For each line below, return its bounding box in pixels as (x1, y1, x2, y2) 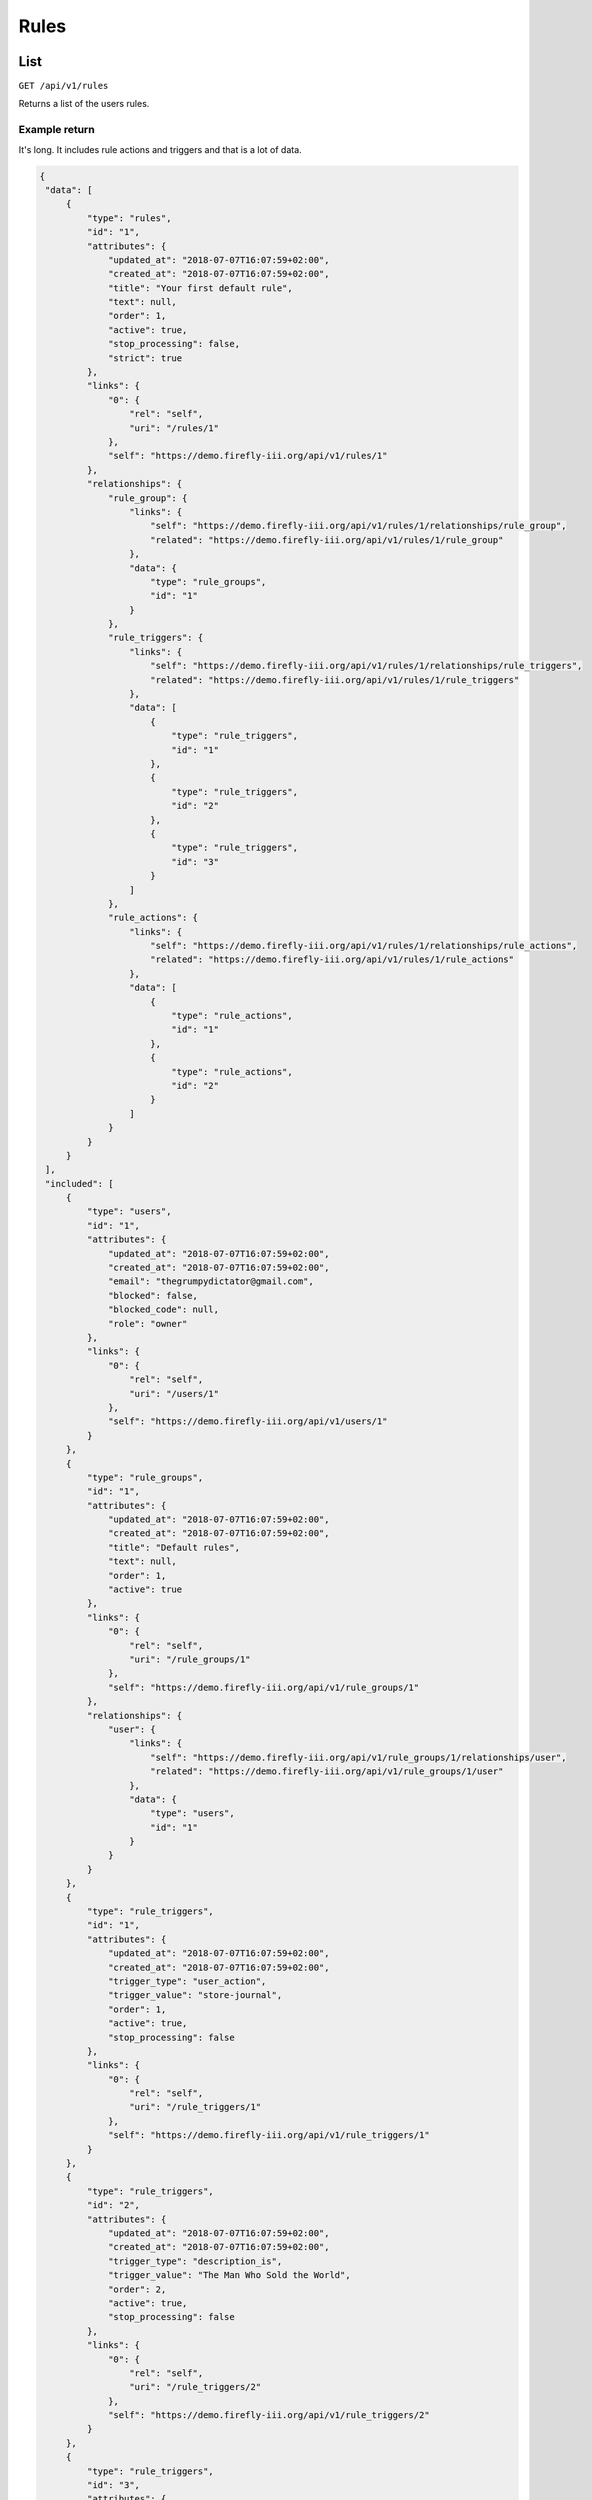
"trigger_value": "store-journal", (108, 1990, 283, 2001)
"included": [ (45, 1178, 114, 1189)
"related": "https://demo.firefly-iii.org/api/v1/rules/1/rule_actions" (150, 954, 515, 965)
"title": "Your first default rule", (108, 282, 294, 294)
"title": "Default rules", (108, 1541, 240, 1553)
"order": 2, (108, 2283, 167, 2295)
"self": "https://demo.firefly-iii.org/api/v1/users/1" (108, 1416, 388, 1427)
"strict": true (108, 352, 183, 364)
